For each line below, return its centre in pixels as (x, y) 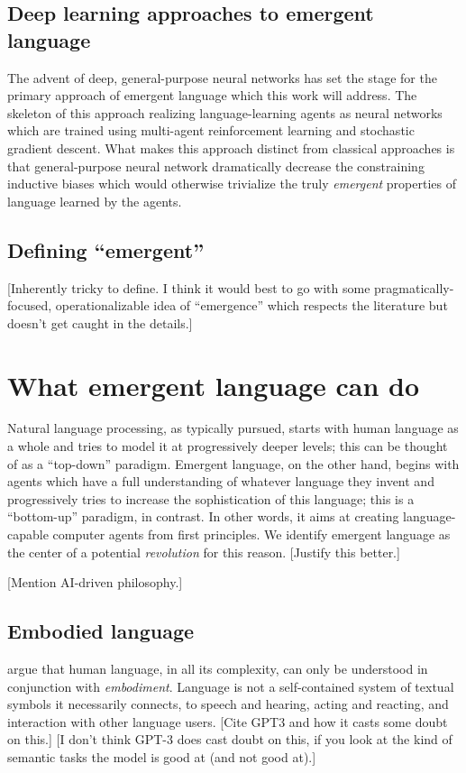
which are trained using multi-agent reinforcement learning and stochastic (211, 130)
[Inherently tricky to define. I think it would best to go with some (189, 287)
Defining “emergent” (106, 249)
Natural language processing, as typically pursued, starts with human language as (233, 428)
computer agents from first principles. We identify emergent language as (251, 534)
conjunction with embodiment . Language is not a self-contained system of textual (231, 686)
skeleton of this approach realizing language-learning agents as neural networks (225, 112)
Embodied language (101, 631)
